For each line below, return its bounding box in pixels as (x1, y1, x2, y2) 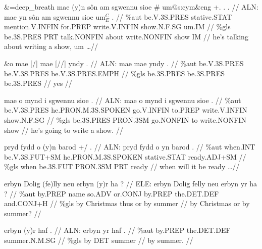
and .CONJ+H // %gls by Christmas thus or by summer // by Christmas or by (4, 198, 250, 209)
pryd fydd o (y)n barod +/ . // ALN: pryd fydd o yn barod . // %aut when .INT (4, 141, 255, 152)
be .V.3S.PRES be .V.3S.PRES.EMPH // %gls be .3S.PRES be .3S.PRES (4, 68, 225, 78)
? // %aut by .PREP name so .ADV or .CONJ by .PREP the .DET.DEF (4, 188, 219, 198)
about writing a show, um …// (4, 41, 98, 52)
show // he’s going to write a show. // (4, 124, 123, 135)
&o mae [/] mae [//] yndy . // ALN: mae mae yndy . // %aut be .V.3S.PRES (4, 58, 244, 68)
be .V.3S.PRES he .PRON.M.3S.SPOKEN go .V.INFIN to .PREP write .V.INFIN (4, 105, 247, 115)
